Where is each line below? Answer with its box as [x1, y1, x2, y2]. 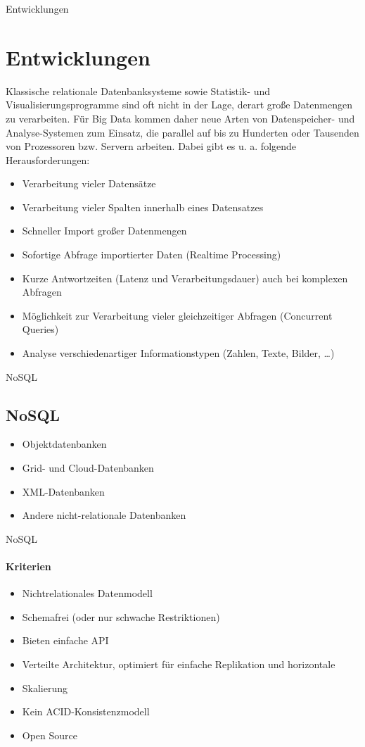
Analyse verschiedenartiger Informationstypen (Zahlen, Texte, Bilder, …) [22, 346, 335, 360]
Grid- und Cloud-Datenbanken [22, 460, 154, 475]
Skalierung [22, 680, 68, 695]
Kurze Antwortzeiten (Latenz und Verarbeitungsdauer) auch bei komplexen [22, 270, 348, 285]
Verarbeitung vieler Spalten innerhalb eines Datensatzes [22, 199, 264, 214]
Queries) [22, 322, 59, 337]
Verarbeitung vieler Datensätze [22, 176, 156, 191]
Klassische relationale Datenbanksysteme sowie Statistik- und [6, 83, 271, 98]
